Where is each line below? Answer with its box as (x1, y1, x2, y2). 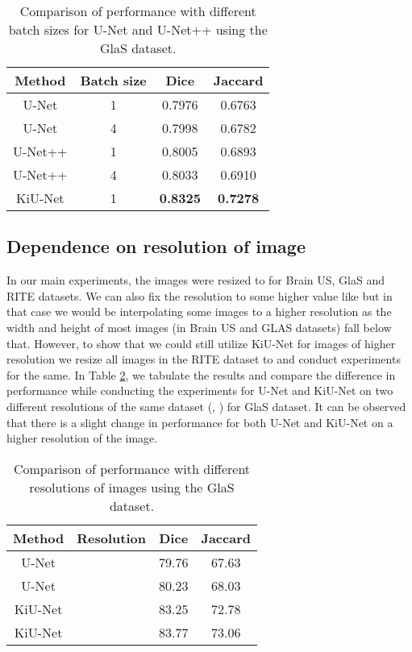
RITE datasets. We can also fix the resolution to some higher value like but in (6, 287, 393, 304)
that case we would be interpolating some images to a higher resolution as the (6, 303, 392, 320)
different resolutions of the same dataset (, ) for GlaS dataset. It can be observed (6, 397, 406, 414)
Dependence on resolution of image (6, 234, 306, 259)
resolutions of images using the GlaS (29, 477, 235, 496)
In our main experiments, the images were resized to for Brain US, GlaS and (6, 272, 385, 289)
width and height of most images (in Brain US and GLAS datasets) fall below (6, 318, 392, 335)
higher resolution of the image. (6, 430, 158, 446)
